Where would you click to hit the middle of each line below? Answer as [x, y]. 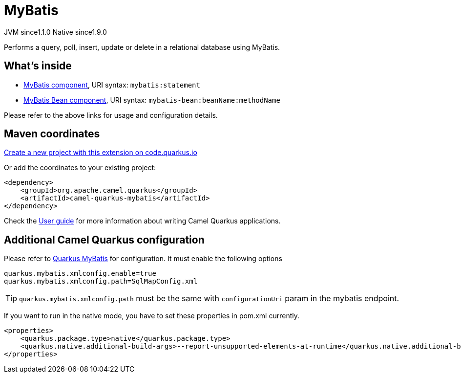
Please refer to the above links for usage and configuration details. [111, 115]
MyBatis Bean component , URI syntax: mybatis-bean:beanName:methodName [152, 100]
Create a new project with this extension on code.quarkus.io [101, 153]
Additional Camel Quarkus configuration [104, 240]
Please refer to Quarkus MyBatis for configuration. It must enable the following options [143, 259]
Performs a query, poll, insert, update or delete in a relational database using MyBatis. [142, 47]
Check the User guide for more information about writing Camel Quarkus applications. [142, 221]
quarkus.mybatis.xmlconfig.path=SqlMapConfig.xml [101, 281]
